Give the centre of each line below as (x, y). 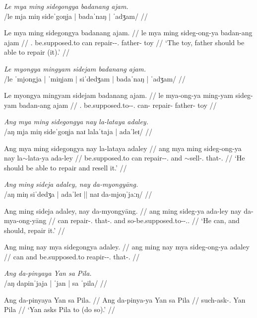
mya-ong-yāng (25, 220)
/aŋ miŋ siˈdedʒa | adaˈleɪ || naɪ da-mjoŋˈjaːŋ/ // (78, 194)
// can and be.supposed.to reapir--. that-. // (72, 256)
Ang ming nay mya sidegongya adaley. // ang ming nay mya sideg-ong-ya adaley (127, 247)
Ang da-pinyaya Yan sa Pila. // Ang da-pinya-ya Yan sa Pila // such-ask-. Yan (125, 299)
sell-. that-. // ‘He (217, 158)
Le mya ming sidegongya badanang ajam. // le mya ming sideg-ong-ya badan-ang (128, 33)
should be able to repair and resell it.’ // (65, 167)
